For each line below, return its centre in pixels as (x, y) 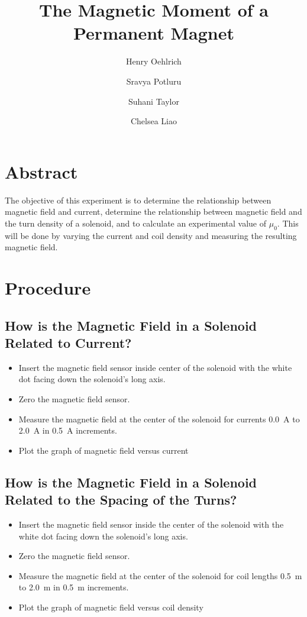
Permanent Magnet (154, 33)
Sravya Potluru (154, 81)
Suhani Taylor (153, 101)
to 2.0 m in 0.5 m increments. (74, 587)
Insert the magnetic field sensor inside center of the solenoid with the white (155, 367)
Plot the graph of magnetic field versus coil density (111, 607)
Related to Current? (68, 342)
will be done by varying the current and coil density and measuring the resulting (151, 235)
